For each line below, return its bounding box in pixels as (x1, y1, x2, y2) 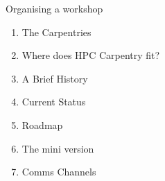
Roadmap (21, 117, 63, 132)
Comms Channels (21, 164, 96, 179)
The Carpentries (21, 24, 92, 39)
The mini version (21, 141, 94, 155)
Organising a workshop (6, 1, 103, 15)
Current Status (21, 94, 86, 109)
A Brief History (21, 71, 88, 85)
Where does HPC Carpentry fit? (21, 48, 160, 62)
